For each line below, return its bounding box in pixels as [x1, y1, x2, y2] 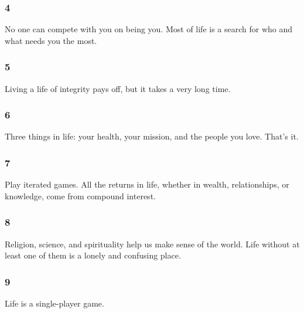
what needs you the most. [5, 34, 97, 46]
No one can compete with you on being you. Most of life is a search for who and [5, 23, 293, 35]
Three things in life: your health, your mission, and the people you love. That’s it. [5, 130, 299, 142]
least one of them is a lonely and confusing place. [5, 249, 181, 261]
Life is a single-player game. [5, 297, 104, 309]
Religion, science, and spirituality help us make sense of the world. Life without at [5, 237, 300, 250]
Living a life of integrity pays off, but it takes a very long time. [5, 82, 231, 94]
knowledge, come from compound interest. [5, 189, 156, 202]
